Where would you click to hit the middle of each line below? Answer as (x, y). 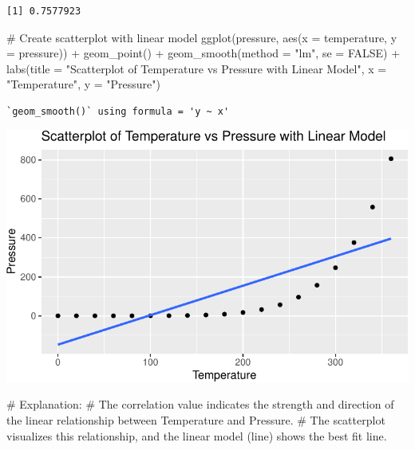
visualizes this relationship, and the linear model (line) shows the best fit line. (197, 435)
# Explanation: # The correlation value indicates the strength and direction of (200, 404)
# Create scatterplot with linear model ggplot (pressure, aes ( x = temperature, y (202, 37)
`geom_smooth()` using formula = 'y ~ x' (118, 111)
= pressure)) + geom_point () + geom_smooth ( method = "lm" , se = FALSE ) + (204, 53)
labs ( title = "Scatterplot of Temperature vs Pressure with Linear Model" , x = (197, 68)
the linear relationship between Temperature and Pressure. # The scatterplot (196, 419)
